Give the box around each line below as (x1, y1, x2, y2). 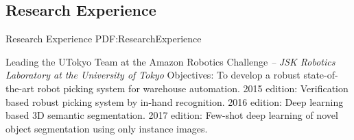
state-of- (303, 68, 338, 82)
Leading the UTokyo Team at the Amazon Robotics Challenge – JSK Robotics (5, 54, 335, 68)
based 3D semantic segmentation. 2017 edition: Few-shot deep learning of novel (5, 108, 338, 122)
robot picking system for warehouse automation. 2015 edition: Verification (37, 81, 349, 95)
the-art (5, 81, 35, 95)
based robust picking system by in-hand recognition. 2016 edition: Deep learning (5, 94, 344, 109)
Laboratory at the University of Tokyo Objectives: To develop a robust (5, 68, 300, 82)
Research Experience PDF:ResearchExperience (5, 31, 202, 46)
